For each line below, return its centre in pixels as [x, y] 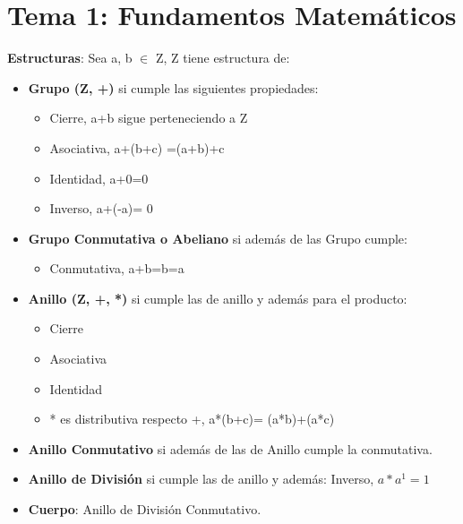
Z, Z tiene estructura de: [223, 58]
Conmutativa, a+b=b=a [117, 268]
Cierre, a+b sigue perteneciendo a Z [149, 118]
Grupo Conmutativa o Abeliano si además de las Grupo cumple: [218, 238]
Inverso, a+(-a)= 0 [101, 208]
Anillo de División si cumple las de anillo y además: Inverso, [201, 479]
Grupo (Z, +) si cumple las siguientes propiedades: [173, 87]
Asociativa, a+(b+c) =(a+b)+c [137, 147]
